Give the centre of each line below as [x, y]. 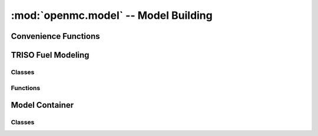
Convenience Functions [55, 36]
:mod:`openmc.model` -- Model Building [112, 15]
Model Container [42, 105]
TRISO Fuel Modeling [50, 55]
